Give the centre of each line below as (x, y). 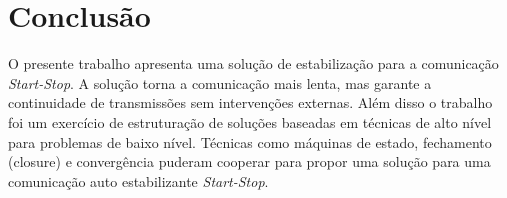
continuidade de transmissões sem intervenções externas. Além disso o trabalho (250, 102)
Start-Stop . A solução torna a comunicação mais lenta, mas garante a (220, 82)
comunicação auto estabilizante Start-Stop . (138, 180)
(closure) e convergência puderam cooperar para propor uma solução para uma (249, 161)
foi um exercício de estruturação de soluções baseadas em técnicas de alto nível (250, 121)
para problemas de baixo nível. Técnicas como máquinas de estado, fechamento (250, 141)
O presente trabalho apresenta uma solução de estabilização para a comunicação (253, 63)
